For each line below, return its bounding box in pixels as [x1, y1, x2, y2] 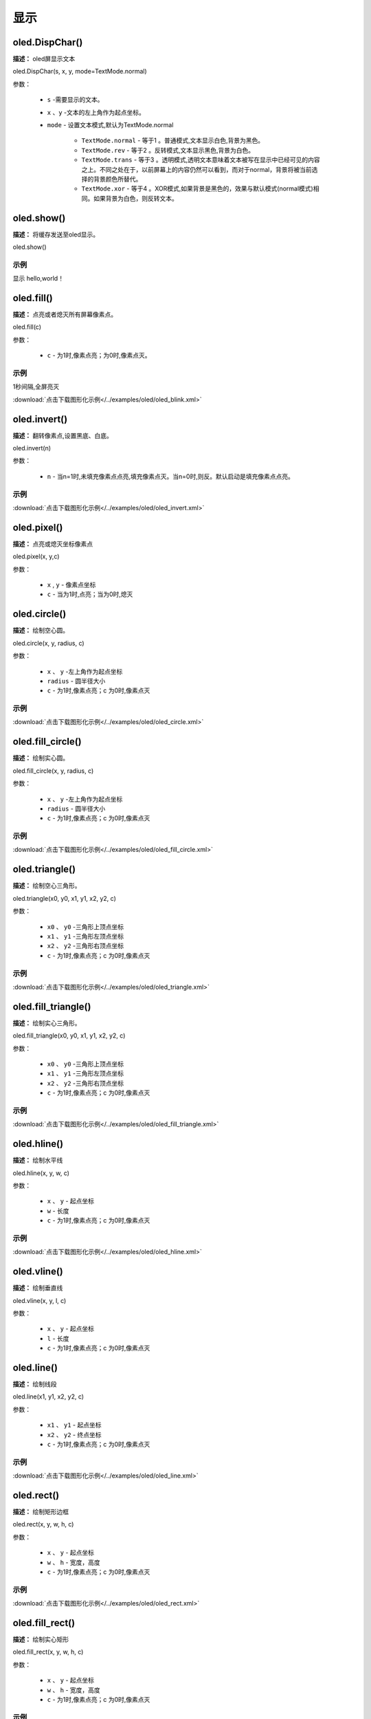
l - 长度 [47, 1334, 69, 1342]
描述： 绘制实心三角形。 [12, 1018, 81, 1027]
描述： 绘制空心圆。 [12, 626, 69, 635]
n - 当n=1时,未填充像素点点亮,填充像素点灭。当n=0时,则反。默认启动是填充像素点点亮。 [47, 472, 295, 481]
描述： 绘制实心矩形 [12, 1635, 69, 1643]
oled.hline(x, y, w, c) [12, 1169, 70, 1177]
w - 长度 [47, 1207, 69, 1215]
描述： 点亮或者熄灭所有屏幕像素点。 [12, 310, 117, 319]
